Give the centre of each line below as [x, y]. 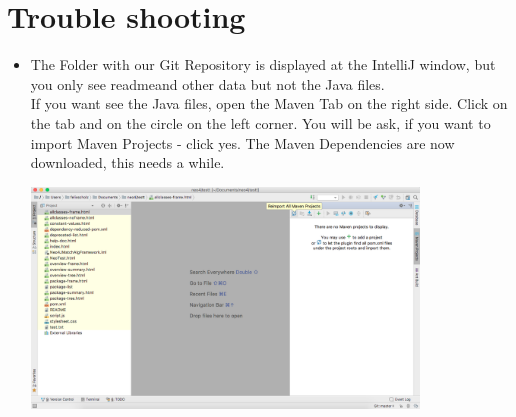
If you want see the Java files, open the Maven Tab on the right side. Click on [269, 103]
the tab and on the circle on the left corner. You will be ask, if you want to [260, 122]
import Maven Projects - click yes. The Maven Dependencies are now [242, 142]
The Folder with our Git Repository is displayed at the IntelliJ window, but [263, 64]
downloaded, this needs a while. [127, 162]
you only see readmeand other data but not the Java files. [207, 83]
